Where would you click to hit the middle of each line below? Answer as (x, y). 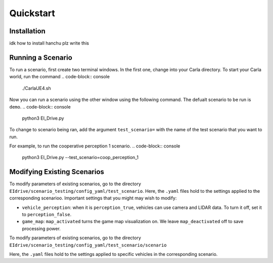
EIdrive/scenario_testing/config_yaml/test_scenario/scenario (88, 245)
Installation (27, 31)
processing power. (41, 228)
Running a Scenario (41, 57)
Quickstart (32, 13)
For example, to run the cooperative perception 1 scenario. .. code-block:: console (95, 146)
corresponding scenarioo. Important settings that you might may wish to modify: (93, 198)
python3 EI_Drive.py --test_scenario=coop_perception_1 (80, 157)
